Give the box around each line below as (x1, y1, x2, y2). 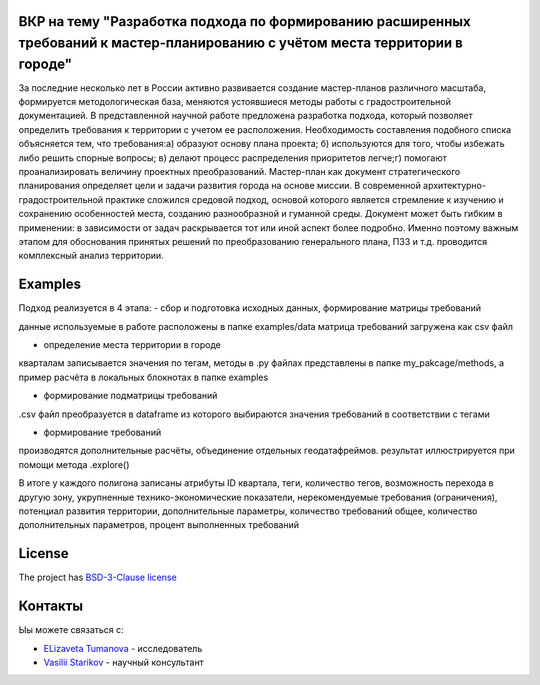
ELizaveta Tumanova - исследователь (43, 642, 203, 654)
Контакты (18, 598, 84, 615)
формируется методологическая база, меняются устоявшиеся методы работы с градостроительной (18, 96, 452, 108)
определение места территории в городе (43, 339, 222, 351)
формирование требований (43, 426, 162, 439)
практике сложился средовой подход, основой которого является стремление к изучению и (105, 193, 504, 205)
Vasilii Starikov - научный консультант (43, 656, 204, 668)
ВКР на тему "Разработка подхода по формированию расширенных (18, 13, 471, 30)
